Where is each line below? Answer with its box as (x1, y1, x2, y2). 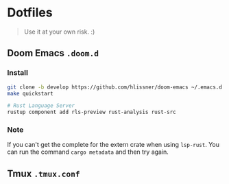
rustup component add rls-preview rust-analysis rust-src (7, 108, 176, 116)
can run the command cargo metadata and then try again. (7, 148, 169, 156)
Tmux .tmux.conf (7, 168, 80, 179)
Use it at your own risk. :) (23, 27, 95, 36)
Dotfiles (7, 5, 53, 21)
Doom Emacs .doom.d (7, 47, 99, 59)
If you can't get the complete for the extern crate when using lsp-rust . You (7, 141, 220, 149)
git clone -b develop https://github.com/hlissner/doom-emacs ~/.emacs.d (7, 84, 223, 91)
